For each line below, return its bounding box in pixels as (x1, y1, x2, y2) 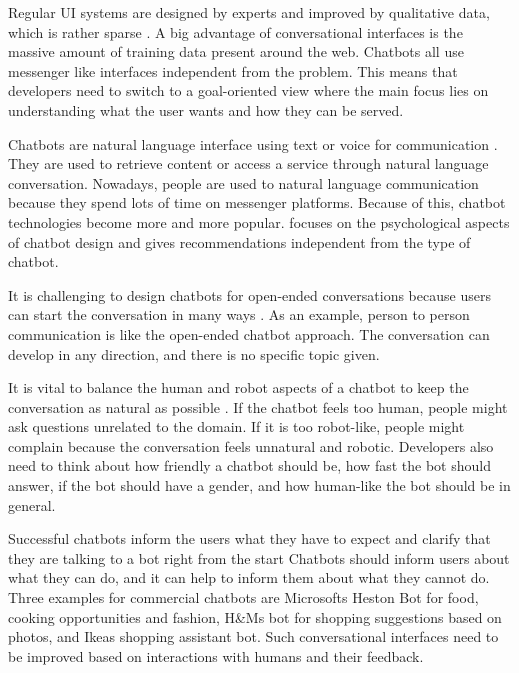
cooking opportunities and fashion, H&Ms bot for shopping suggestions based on (8, 606, 502, 627)
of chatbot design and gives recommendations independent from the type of (8, 231, 471, 252)
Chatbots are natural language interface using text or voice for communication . (8, 133, 498, 154)
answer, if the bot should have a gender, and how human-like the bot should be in (8, 475, 511, 496)
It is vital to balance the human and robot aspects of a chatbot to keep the (8, 377, 469, 398)
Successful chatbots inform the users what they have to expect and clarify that (8, 528, 491, 549)
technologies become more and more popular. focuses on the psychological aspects (8, 211, 510, 232)
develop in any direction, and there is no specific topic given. (8, 343, 380, 364)
